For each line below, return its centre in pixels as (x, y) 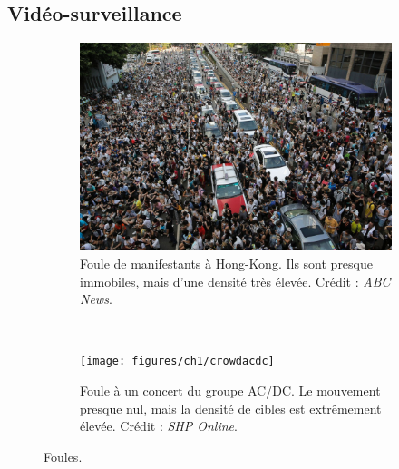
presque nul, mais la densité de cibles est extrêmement (231, 408)
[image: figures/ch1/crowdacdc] (177, 362)
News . (96, 299)
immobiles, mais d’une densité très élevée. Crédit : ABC (235, 281)
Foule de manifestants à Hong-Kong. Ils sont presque (226, 263)
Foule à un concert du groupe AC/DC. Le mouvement (230, 390)
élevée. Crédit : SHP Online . (159, 426)
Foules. (63, 456)
